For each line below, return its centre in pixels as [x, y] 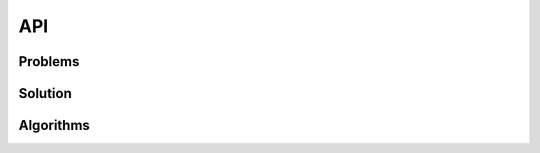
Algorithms [54, 125]
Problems [49, 61]
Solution [45, 93]
